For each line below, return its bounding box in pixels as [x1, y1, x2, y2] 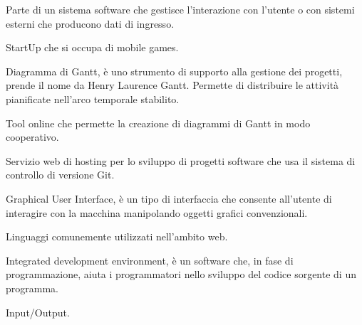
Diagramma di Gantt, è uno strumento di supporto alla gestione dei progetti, [6, 63, 343, 78]
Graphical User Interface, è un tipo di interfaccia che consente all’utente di [6, 191, 332, 206]
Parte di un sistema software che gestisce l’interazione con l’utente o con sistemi [6, 2, 355, 16]
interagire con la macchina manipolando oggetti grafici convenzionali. [6, 205, 308, 220]
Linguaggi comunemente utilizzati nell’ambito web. [6, 229, 228, 244]
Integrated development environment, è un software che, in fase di [6, 252, 294, 267]
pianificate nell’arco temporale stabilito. [6, 91, 180, 106]
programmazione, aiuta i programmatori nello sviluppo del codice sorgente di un [6, 267, 356, 282]
